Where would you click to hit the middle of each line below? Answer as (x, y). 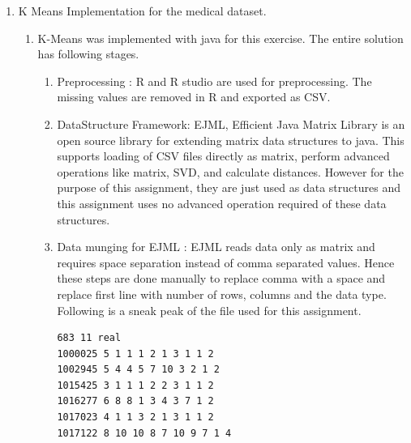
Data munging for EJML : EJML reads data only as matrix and (216, 247)
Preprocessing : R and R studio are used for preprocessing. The (214, 81)
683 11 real (89, 338)
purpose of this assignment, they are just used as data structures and (229, 187)
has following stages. (88, 54)
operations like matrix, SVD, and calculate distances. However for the (230, 171)
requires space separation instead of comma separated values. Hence (226, 262)
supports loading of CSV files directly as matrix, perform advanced (223, 156)
